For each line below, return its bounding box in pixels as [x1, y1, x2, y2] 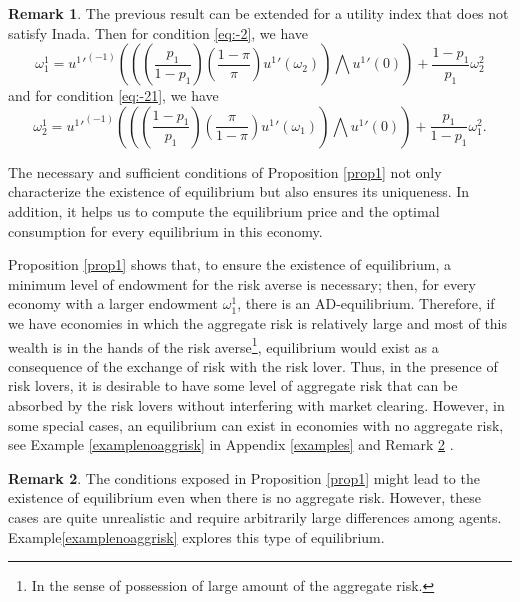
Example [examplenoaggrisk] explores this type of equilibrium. [8, 526, 385, 547]
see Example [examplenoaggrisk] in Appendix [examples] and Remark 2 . [8, 434, 454, 455]
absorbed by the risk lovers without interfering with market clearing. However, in [8, 394, 505, 415]
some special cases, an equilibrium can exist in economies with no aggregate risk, [8, 414, 504, 435]
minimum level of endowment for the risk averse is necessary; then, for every [8, 273, 477, 294]
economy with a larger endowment [8, 293, 219, 314]
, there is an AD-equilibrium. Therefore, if [237, 293, 495, 314]
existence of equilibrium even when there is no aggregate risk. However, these [8, 487, 481, 508]
